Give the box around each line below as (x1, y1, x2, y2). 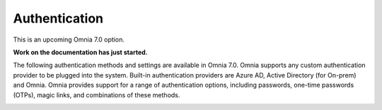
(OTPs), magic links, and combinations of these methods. (13, 90, 180, 99)
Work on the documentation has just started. (13, 48, 148, 56)
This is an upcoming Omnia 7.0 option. (13, 35, 125, 44)
